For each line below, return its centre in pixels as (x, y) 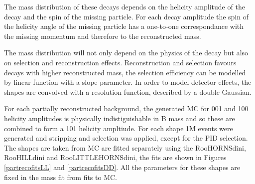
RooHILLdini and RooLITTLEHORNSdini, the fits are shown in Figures (115, 157)
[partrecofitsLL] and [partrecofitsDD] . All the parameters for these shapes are (122, 167)
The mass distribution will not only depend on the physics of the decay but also (126, 53)
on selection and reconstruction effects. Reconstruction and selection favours (120, 62)
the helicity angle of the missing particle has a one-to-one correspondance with (124, 26)
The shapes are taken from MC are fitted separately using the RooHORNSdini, (125, 147)
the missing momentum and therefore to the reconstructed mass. (103, 36)
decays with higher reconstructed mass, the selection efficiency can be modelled (125, 72)
